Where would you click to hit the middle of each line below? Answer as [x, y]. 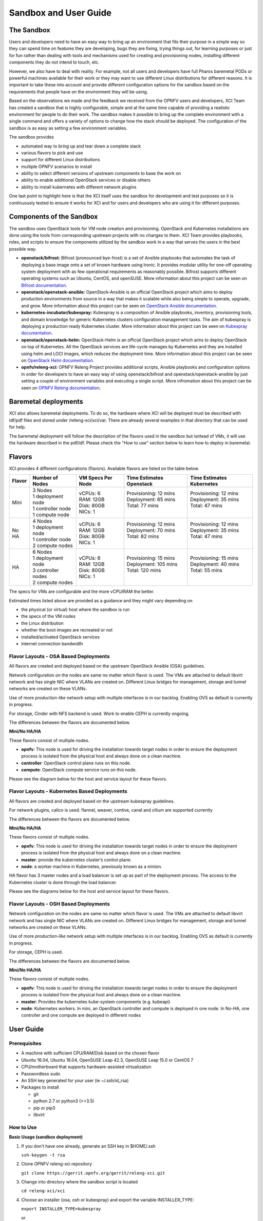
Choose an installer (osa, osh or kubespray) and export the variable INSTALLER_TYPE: [108, 1200]
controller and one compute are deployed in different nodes [81, 1015]
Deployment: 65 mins [151, 500]
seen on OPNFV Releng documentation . [61, 388]
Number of [45, 478]
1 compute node [51, 515]
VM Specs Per [95, 478]
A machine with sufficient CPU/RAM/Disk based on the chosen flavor [90, 1053]
